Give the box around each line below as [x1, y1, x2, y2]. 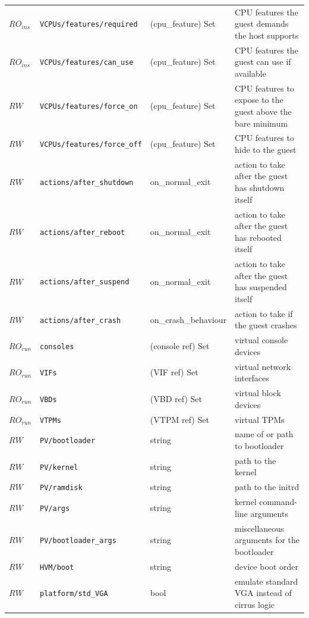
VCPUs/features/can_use [40, 58, 134, 67]
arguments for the [234, 534, 300, 546]
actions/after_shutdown [40, 178, 134, 187]
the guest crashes [234, 319, 297, 331]
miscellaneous [234, 522, 284, 534]
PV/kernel [40, 463, 78, 472]
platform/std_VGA [40, 589, 108, 598]
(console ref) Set [150, 339, 210, 352]
